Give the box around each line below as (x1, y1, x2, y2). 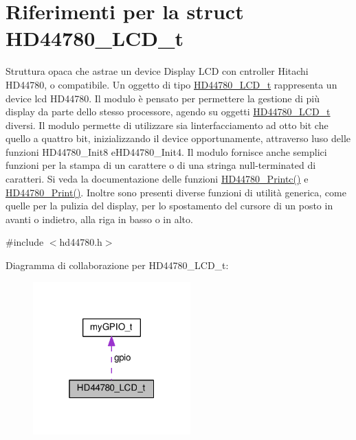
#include (5, 235, 44, 249)
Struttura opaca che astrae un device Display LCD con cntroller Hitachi (5, 64, 309, 78)
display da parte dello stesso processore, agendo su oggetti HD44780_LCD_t (5, 104, 331, 119)
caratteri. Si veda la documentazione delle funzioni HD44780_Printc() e (5, 172, 309, 186)
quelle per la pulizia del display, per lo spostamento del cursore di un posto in (5, 198, 333, 213)
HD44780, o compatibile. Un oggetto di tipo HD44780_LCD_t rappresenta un (5, 77, 337, 91)
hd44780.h (59, 235, 102, 249)
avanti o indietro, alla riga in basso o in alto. (5, 211, 193, 226)
